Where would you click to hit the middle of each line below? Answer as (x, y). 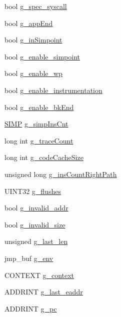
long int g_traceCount (39, 140)
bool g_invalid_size (35, 224)
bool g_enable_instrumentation (53, 90)
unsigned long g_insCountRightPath (61, 174)
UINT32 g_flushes (33, 191)
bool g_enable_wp (33, 73)
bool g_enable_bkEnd (39, 107)
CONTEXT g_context (39, 275)
